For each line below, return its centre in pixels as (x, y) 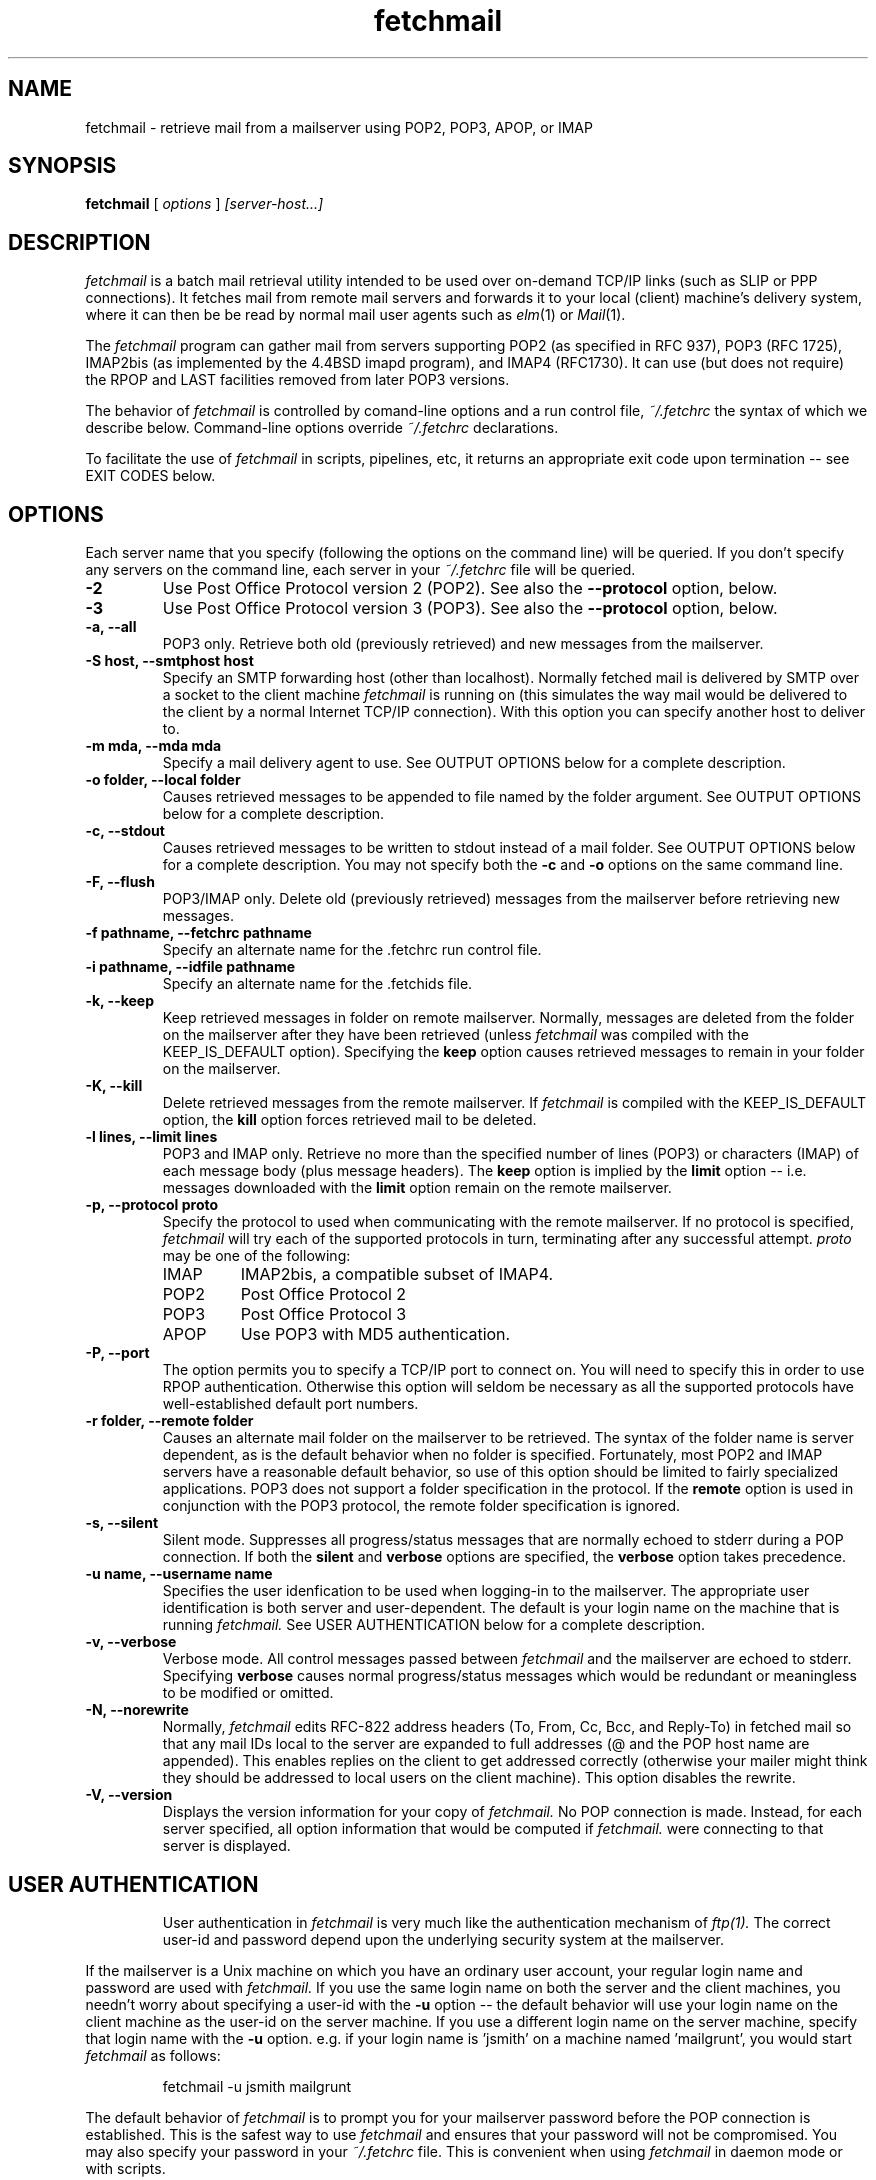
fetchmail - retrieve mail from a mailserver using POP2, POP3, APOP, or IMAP (339, 127)
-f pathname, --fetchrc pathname (198, 933)
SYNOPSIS (62, 166)
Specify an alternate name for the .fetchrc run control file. (352, 950)
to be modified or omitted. (248, 1693)
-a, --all (111, 627)
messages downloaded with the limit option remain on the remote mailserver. (417, 1188)
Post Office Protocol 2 (323, 1294)
